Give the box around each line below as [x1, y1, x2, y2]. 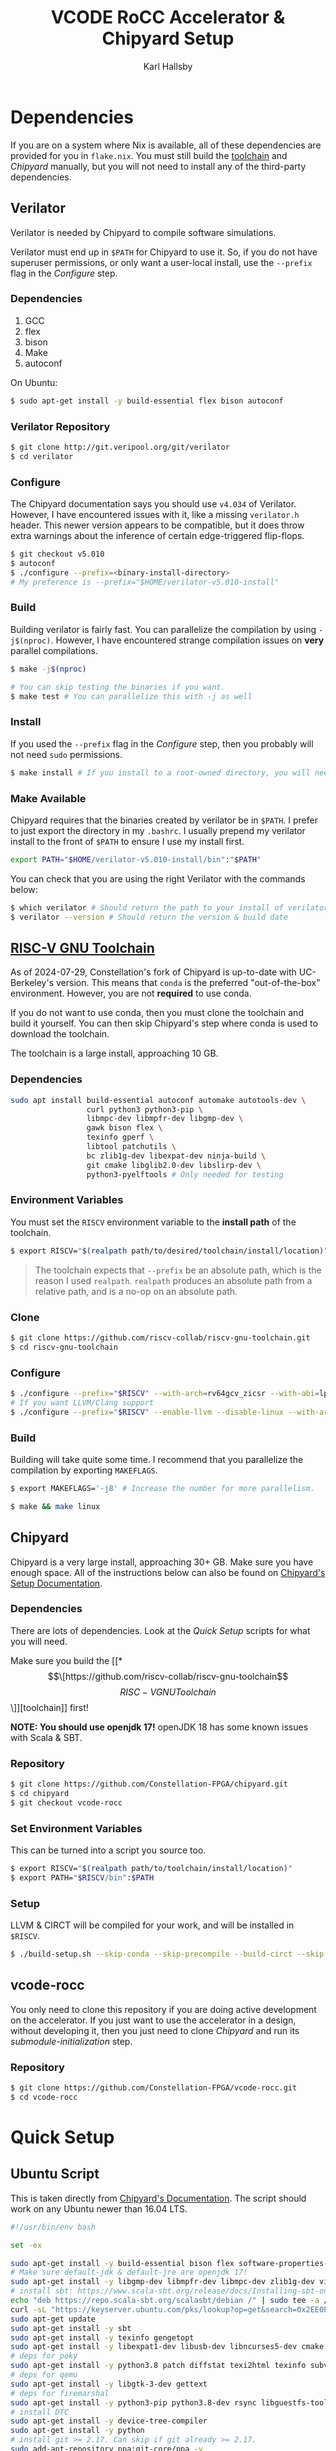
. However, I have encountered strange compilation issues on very [50, 634, 325, 646]
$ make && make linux [10, 1501, 101, 1511]
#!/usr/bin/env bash [10, 2222, 97, 2232]
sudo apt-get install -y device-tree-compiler [10, 2416, 208, 2426]
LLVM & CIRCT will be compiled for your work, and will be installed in [10, 1919, 295, 1931]
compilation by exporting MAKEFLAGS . [10, 1464, 158, 1476]
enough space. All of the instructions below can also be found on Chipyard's [10, 1566, 326, 1578]
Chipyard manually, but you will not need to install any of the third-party [10, 160, 307, 172]
